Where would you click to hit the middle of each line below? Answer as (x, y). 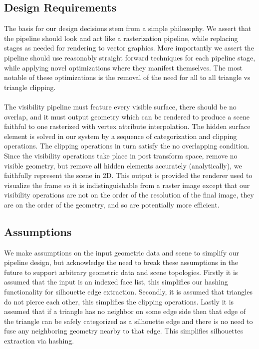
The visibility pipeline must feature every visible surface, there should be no (120, 106)
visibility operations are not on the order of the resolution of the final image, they (129, 195)
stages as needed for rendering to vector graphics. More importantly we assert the (129, 48)
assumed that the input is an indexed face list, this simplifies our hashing (116, 282)
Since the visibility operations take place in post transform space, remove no (121, 155)
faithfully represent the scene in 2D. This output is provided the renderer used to (128, 175)
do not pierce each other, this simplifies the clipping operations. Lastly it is (119, 301)
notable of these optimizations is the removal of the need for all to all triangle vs (127, 77)
